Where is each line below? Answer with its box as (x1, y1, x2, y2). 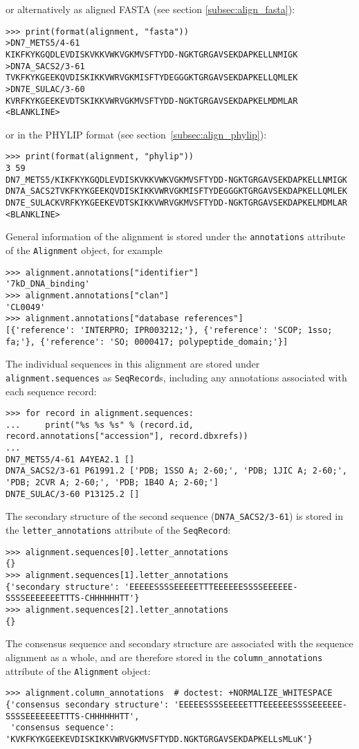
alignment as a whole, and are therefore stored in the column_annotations (6, 649, 323, 664)
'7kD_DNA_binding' (6, 279, 90, 289)
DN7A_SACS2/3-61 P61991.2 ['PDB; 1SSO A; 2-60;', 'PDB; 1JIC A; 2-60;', (6, 466, 347, 476)
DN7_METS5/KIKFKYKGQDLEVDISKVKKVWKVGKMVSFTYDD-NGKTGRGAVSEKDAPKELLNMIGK (6, 174, 347, 185)
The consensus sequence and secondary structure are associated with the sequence (6, 636, 353, 651)
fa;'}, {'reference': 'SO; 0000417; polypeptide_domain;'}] (6, 336, 288, 347)
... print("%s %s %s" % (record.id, (6, 419, 194, 430)
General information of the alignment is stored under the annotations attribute (6, 229, 346, 244)
